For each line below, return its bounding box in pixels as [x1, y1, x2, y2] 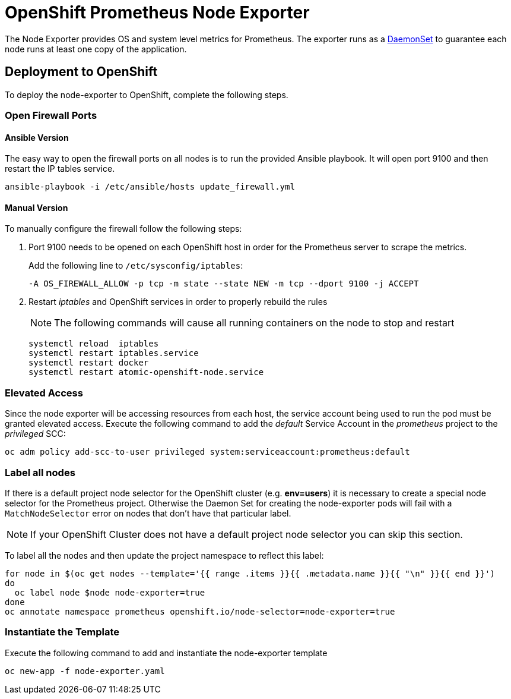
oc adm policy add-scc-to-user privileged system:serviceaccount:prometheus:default [5, 447, 410, 457]
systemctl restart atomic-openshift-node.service [28, 367, 264, 377]
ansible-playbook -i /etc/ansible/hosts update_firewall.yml [5, 182, 295, 192]
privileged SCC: [5, 429, 66, 439]
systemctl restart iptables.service [28, 348, 199, 358]
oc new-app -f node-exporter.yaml [5, 666, 165, 676]
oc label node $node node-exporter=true [14, 587, 205, 597]
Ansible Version [5, 132, 69, 143]
